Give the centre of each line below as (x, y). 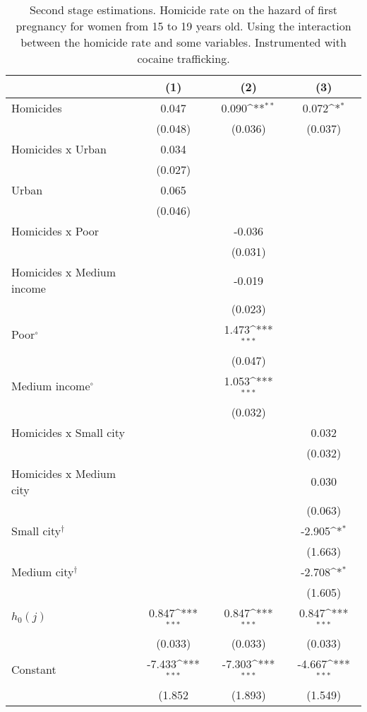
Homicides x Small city (68, 432)
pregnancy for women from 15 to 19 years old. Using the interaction (183, 26)
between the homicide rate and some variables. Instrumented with (183, 42)
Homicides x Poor (55, 231)
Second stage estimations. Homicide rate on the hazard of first (183, 10)
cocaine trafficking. (183, 58)
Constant (34, 669)
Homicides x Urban (59, 149)
